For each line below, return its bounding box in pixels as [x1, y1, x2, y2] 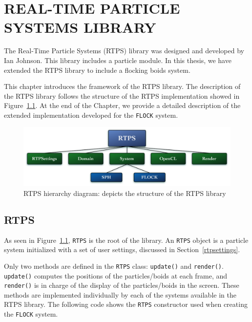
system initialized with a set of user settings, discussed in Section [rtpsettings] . [4, 244, 240, 255]
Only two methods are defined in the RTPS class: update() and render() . [4, 260, 224, 271]
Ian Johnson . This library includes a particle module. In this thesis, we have [4, 55, 231, 65]
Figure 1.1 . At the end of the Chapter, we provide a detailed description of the [4, 100, 241, 110]
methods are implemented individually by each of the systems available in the [4, 289, 236, 300]
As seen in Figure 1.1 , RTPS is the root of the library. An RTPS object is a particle [4, 235, 249, 245]
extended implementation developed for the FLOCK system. [4, 109, 178, 120]
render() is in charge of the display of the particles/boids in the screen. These [4, 280, 239, 290]
